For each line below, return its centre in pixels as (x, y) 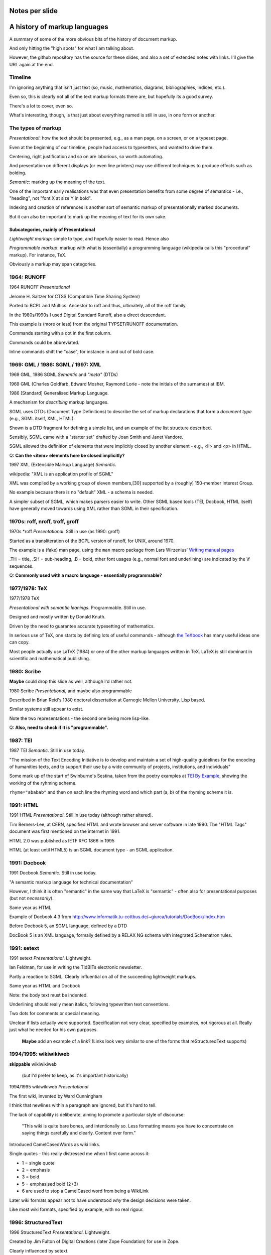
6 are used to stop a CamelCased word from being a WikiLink (85, 1191)
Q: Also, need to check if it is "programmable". (59, 727)
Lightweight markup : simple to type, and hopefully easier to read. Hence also (89, 239)
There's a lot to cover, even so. (41, 106)
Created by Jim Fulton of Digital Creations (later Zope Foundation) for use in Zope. (94, 1241)
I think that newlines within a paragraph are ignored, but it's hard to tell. (83, 1105)
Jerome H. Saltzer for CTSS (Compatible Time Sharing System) (75, 296)
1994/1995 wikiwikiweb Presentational (49, 1087)
